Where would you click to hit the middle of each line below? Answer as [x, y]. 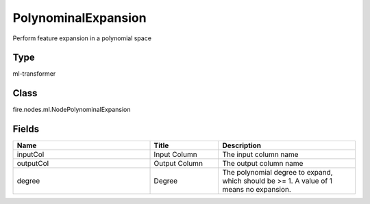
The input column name [260, 155]
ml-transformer [34, 74]
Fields [26, 129]
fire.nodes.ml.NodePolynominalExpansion [72, 110]
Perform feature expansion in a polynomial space [82, 38]
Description [242, 145]
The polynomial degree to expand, [277, 173]
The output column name [263, 164]
